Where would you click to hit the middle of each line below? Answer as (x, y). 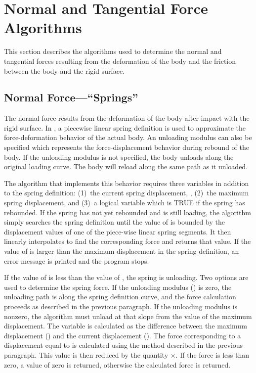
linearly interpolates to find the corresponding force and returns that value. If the (128, 241)
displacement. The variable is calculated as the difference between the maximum (126, 326)
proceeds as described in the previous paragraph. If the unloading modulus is (121, 306)
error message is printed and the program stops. (77, 260)
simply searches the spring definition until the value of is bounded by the (114, 222)
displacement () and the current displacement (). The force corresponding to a (123, 335)
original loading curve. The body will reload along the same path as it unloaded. (126, 166)
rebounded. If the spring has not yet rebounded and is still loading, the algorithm (128, 212)
